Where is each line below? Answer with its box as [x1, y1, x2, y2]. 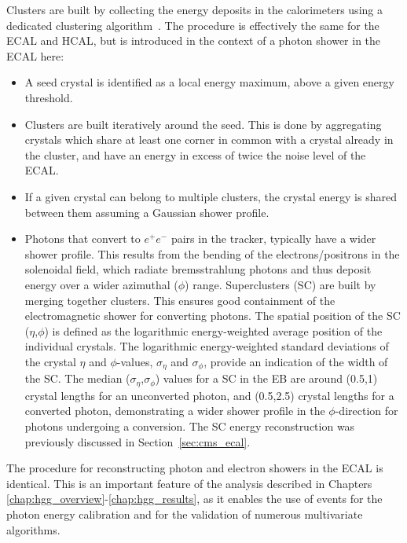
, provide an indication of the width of [203, 353, 388, 369]
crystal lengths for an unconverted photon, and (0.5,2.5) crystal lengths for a [24, 387, 394, 403]
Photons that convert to [24, 230, 141, 247]
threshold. [24, 89, 73, 105]
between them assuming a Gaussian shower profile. [24, 204, 269, 220]
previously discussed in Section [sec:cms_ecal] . [24, 433, 251, 449]
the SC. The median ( [24, 370, 130, 387]
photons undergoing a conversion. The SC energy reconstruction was [24, 417, 355, 434]
